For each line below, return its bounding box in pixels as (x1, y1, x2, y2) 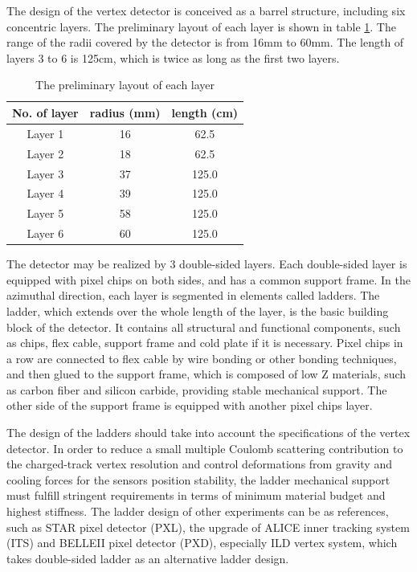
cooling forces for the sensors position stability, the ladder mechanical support (6, 471, 390, 488)
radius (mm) (89, 104, 161, 121)
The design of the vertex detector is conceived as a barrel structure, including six (6, 2, 406, 18)
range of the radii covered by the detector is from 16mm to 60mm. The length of (6, 34, 404, 51)
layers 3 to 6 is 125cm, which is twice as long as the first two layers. (6, 49, 340, 66)
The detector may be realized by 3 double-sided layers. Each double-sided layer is (6, 255, 407, 272)
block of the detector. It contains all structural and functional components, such (6, 318, 401, 335)
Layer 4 (27, 185, 64, 202)
